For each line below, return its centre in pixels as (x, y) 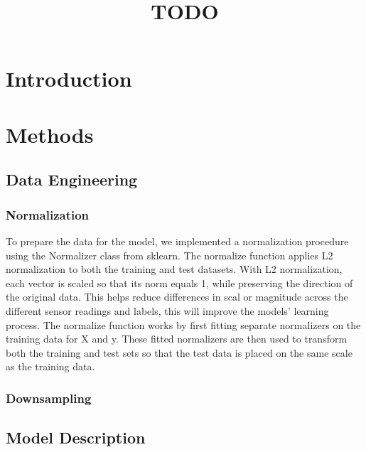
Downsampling (49, 398)
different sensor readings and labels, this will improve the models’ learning (167, 310)
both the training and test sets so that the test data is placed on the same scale (179, 352)
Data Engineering (72, 179)
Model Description (76, 437)
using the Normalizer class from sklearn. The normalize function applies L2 (169, 255)
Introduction (69, 79)
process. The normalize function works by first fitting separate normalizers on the (183, 324)
